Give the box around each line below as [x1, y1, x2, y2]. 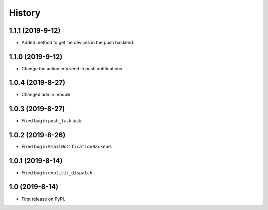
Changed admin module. [21, 91, 72, 97]
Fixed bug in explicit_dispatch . [21, 169, 94, 176]
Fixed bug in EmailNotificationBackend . [21, 143, 112, 149]
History [9, 7, 41, 18]
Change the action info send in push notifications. [21, 65, 124, 71]
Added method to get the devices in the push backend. [21, 40, 134, 46]
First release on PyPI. [21, 196, 66, 202]
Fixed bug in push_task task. [21, 117, 83, 124]
